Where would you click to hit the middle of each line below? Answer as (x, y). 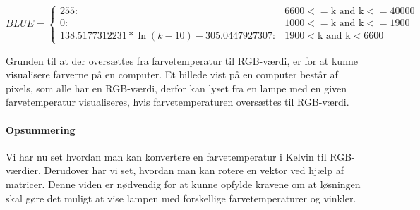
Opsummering (41, 129)
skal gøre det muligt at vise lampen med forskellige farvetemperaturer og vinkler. (181, 198)
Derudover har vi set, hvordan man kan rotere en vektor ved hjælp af (194, 170)
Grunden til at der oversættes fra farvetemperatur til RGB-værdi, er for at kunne (182, 60)
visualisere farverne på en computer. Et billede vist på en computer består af (172, 74)
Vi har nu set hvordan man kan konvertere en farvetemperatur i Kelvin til (166, 156)
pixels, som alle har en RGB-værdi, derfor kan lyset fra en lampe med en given (176, 88)
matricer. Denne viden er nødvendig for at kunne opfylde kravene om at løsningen (183, 184)
